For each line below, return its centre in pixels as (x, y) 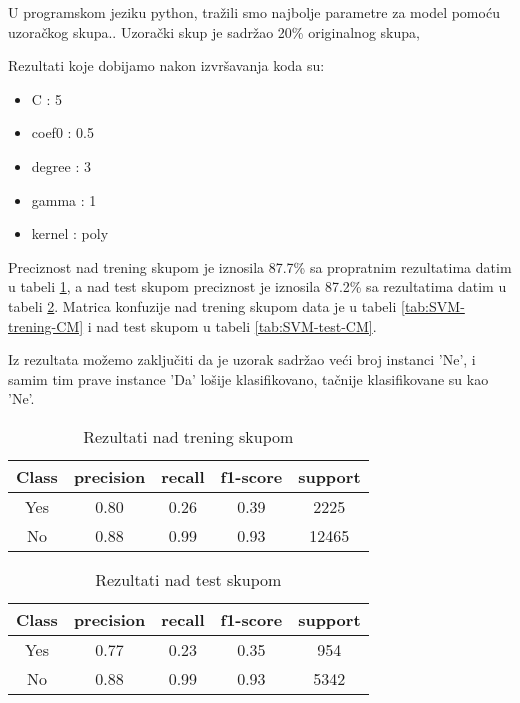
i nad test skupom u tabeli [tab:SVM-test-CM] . (232, 325)
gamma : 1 (64, 199)
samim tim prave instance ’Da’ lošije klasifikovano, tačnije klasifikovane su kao (248, 378)
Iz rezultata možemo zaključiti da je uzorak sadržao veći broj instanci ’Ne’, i (242, 359)
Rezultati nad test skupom (188, 579)
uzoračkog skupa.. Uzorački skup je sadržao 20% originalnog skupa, (214, 31)
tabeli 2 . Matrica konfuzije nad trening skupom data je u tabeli (202, 305)
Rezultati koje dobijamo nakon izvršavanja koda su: (166, 65)
